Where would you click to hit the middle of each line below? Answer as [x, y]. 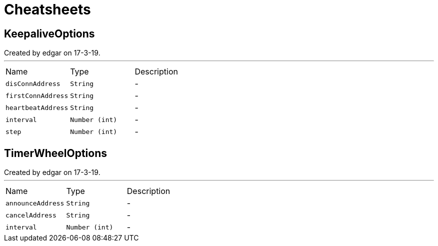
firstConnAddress [37, 95]
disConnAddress [33, 83]
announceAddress [35, 203]
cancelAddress [31, 215]
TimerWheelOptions [56, 153]
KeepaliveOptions [49, 33]
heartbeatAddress [37, 107]
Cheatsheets [47, 9]
